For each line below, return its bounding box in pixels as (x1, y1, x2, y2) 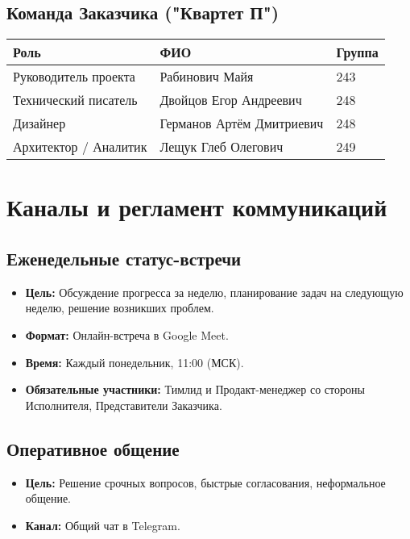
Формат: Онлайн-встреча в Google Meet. (25, 326, 229, 343)
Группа (336, 43, 379, 62)
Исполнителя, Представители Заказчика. (25, 396, 222, 413)
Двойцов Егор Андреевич (159, 90, 302, 110)
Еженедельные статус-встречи (6, 245, 242, 270)
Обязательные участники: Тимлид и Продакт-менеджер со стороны (25, 381, 365, 398)
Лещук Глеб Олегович (159, 137, 284, 157)
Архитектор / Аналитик (13, 137, 147, 157)
